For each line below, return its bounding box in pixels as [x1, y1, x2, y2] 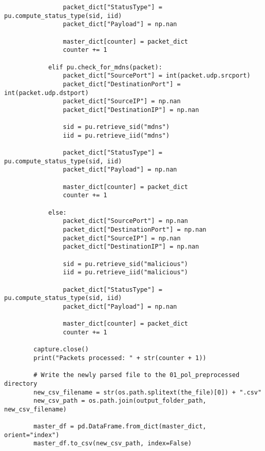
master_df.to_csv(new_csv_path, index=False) [33, 440, 192, 447]
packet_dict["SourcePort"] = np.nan [63, 217, 188, 225]
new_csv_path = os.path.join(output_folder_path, [33, 397, 206, 405]
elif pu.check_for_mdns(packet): [48, 63, 162, 71]
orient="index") [4, 431, 60, 439]
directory [4, 380, 37, 387]
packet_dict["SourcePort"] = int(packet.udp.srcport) [63, 72, 251, 80]
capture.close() [33, 346, 89, 353]
